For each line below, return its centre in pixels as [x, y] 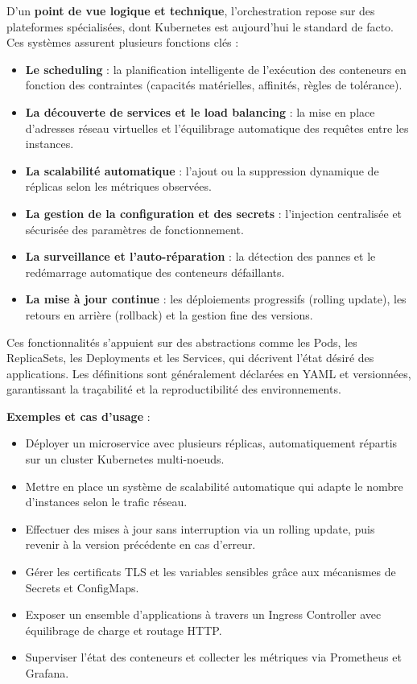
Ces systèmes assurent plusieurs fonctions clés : [123, 42]
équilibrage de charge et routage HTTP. [124, 630]
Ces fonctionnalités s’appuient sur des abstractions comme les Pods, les [182, 342]
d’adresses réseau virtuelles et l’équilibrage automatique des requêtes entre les [217, 128]
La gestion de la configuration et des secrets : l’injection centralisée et [214, 213]
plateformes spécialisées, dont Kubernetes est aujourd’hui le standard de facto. [200, 26]
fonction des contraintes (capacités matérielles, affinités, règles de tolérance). [214, 85]
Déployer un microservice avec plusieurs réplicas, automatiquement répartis [211, 443]
